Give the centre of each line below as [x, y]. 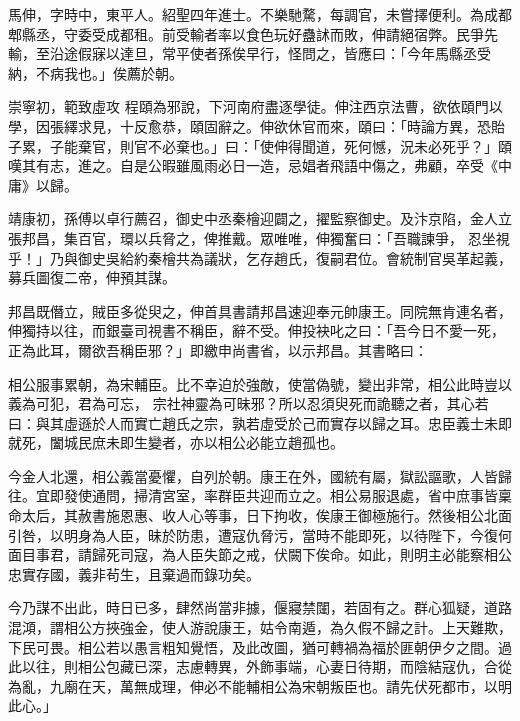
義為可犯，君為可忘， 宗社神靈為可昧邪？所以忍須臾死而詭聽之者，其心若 [248, 403]
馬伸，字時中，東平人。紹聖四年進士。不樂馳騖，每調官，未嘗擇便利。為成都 [260, 14]
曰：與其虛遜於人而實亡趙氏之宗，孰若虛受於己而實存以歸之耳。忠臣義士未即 [260, 422]
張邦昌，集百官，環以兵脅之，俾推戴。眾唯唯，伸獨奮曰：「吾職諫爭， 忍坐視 [259, 237]
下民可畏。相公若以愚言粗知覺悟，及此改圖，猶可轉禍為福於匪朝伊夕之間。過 [260, 646]
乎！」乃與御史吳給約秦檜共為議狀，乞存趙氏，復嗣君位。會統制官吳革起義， [260, 257]
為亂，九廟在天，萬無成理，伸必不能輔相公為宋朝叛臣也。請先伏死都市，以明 [260, 685]
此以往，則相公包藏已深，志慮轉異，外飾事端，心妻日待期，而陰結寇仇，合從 [260, 666]
